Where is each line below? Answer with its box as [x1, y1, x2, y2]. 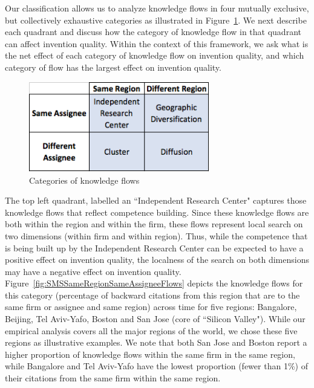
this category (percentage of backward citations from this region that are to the [5, 288, 300, 301]
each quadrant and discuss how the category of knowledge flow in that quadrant [5, 25, 301, 38]
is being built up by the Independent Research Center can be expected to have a [5, 241, 304, 254]
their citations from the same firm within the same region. [5, 372, 221, 384]
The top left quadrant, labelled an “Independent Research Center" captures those [5, 194, 307, 207]
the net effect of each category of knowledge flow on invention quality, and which [5, 49, 304, 62]
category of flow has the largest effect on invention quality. [5, 60, 221, 73]
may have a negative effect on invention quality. [5, 265, 182, 277]
